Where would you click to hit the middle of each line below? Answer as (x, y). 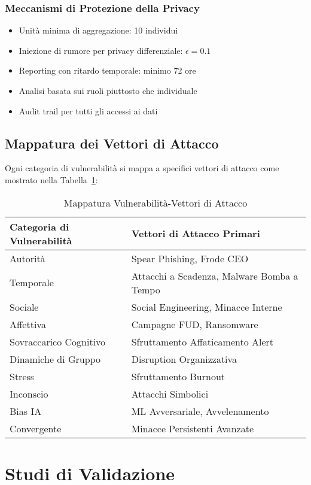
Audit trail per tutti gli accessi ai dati (88, 110)
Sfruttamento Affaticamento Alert (202, 341)
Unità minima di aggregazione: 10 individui (98, 30)
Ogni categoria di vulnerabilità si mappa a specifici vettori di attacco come (142, 168)
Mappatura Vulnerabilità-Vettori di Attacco (155, 202)
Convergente (36, 428)
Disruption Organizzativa (184, 359)
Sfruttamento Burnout (178, 376)
